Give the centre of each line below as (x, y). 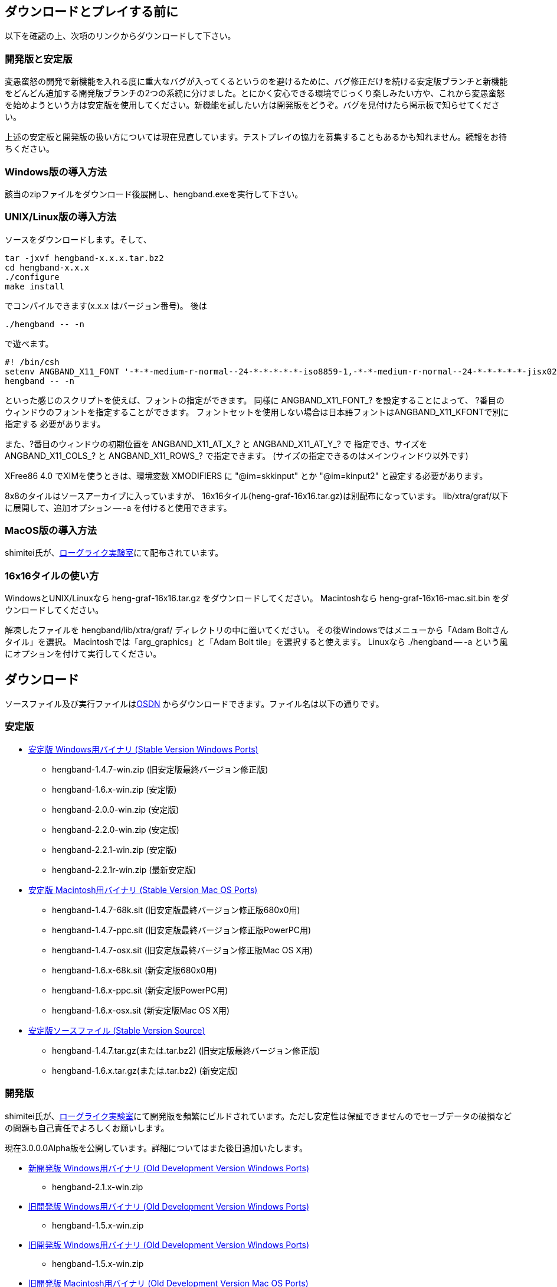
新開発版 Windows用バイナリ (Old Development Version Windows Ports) (169, 1168)
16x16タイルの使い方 (52, 576)
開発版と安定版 (39, 59)
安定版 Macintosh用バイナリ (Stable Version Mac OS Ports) (143, 890)
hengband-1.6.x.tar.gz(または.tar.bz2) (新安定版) (145, 1070)
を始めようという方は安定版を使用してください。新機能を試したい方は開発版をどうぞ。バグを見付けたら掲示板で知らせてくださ (252, 105)
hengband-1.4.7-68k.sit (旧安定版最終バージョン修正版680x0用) (176, 910)
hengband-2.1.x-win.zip (98, 1187)
